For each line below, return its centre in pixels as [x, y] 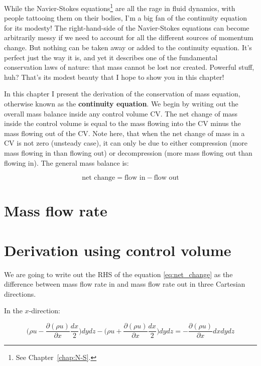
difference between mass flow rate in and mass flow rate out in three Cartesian [125, 284]
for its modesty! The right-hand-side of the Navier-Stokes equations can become [127, 27]
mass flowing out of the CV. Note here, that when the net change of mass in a [124, 133]
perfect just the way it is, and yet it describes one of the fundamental [111, 57]
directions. [20, 293]
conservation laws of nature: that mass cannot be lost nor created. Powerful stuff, [129, 67]
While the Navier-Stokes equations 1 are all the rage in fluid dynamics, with [120, 7]
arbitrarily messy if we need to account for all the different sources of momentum [129, 37]
